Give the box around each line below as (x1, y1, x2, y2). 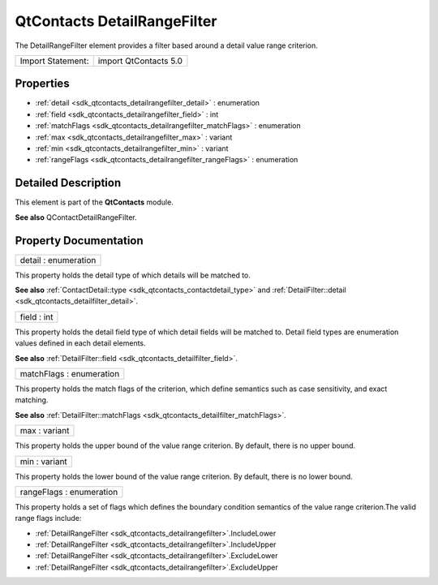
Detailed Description (15, 176, 122, 190)
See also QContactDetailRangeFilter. (15, 212, 137, 222)
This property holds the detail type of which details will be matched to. (15, 270, 251, 280)
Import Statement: (19, 55, 89, 67)
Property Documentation (15, 234, 144, 247)
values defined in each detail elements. (15, 338, 146, 348)
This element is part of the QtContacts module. (15, 197, 174, 207)
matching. (15, 395, 49, 405)
